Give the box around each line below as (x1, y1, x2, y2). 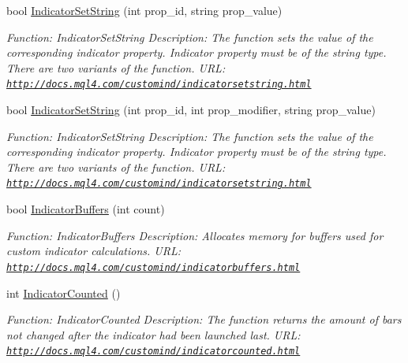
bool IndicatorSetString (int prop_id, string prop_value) (6, 2, 283, 18)
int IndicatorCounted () (6, 284, 121, 301)
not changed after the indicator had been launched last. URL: (6, 326, 301, 343)
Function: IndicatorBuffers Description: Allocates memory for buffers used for (6, 227, 384, 243)
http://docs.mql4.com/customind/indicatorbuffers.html (6, 261, 301, 273)
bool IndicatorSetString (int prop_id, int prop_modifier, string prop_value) (6, 102, 376, 118)
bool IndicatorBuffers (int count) (6, 201, 165, 217)
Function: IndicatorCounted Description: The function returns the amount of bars (6, 311, 402, 328)
